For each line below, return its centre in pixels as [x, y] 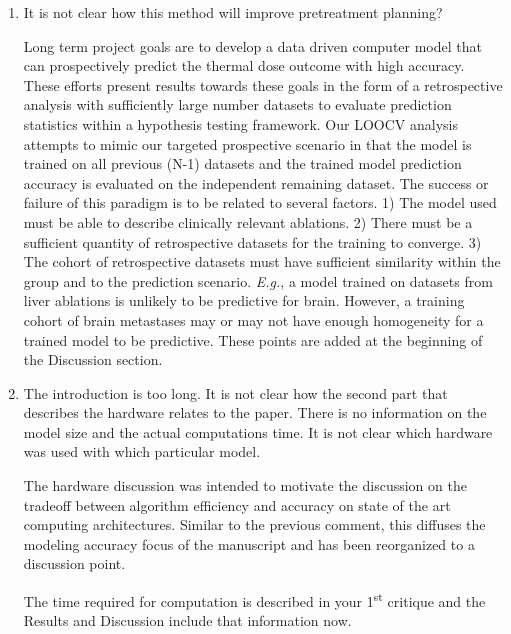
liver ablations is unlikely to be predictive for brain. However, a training [244, 300]
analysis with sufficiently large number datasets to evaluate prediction [237, 104]
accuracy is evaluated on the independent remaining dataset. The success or [256, 182]
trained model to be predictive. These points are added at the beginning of [253, 339]
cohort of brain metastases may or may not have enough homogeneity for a [253, 319]
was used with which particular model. [142, 451]
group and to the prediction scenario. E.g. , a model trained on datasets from [258, 280]
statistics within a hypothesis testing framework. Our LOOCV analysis [240, 123]
